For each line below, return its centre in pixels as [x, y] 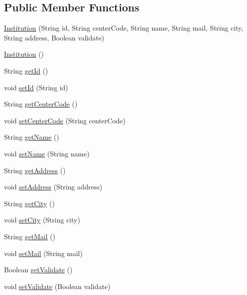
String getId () [26, 70]
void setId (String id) [36, 87]
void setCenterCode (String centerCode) [65, 120]
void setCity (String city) [42, 220]
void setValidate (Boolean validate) [57, 286]
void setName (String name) [47, 153]
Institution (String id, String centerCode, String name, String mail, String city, [124, 28]
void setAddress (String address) [53, 187]
